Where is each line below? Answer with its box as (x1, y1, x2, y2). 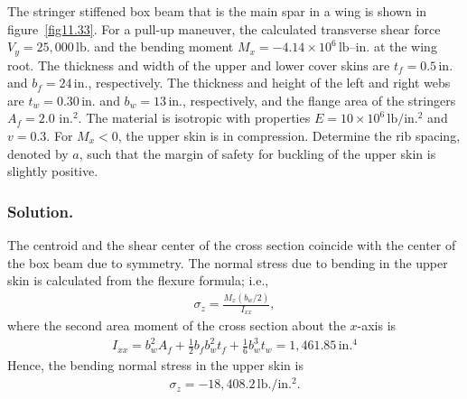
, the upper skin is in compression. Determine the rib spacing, (117, 126, 461, 145)
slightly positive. (7, 162, 98, 181)
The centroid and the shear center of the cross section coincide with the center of (7, 236, 456, 255)
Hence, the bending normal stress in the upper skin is (7, 356, 304, 375)
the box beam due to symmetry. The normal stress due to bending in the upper (7, 253, 448, 272)
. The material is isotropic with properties (78, 108, 311, 127)
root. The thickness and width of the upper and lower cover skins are (7, 55, 390, 74)
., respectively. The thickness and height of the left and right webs (84, 73, 451, 92)
